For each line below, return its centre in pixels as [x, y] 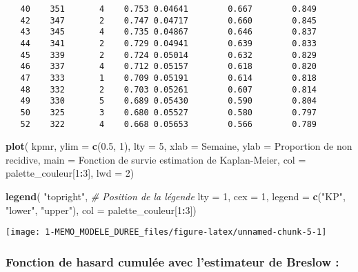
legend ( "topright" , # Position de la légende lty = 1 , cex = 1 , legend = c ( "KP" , [176, 196]
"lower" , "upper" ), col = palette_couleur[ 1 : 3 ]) [101, 210]
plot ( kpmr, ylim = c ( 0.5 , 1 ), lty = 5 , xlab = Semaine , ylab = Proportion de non [179, 146]
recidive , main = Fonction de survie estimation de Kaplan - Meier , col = [156, 159]
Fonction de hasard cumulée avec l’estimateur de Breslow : [172, 261]
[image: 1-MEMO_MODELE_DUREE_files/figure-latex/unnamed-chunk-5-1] [166, 232]
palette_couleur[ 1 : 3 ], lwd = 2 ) [70, 173]
